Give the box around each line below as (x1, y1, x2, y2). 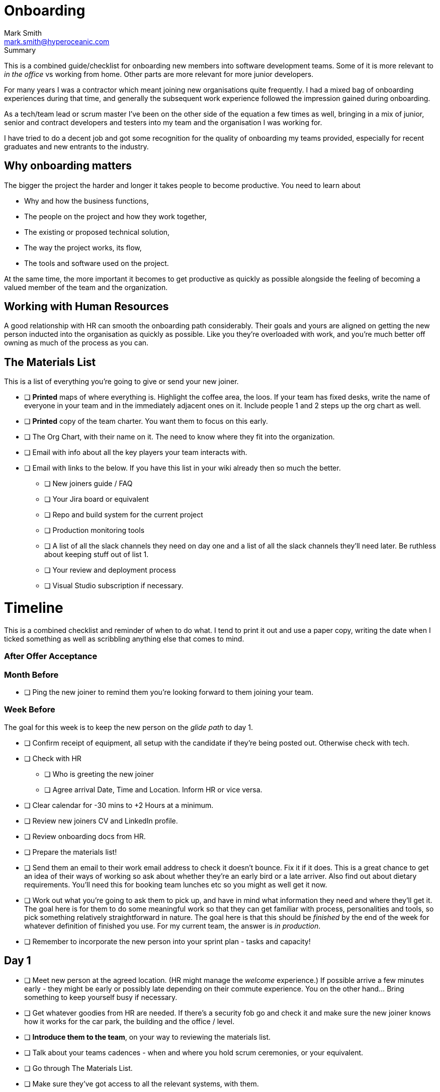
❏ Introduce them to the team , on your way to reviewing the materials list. (24, 1032, 271, 1041)
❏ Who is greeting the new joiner (44, 769, 154, 778)
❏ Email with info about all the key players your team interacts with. (24, 448, 247, 457)
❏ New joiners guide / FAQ (44, 479, 133, 488)
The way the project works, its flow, (24, 243, 142, 252)
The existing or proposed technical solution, (24, 227, 170, 236)
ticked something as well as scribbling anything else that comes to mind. (4, 634, 244, 643)
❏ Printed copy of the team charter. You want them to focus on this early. (24, 417, 268, 426)
